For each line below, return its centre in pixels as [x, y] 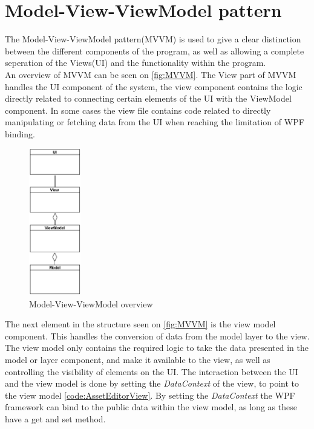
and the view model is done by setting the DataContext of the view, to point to [152, 383]
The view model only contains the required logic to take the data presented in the [157, 348]
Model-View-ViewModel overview [91, 303]
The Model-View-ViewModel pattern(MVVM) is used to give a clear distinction [153, 39]
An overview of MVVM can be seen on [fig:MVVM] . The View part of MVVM [151, 74]
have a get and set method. [55, 418]
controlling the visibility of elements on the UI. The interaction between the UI [152, 371]
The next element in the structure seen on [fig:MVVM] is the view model [140, 324]
